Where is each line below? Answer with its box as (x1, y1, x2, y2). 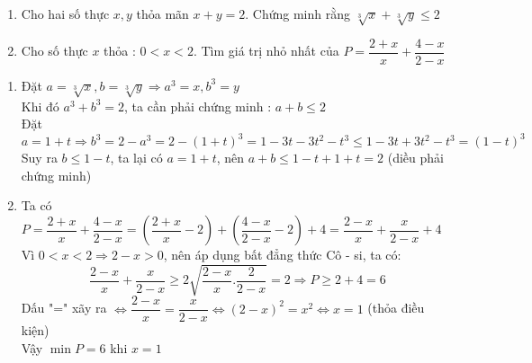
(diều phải (387, 148, 444, 167)
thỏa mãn (136, 4, 189, 22)
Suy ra (21, 148, 58, 167)
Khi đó (21, 96, 59, 115)
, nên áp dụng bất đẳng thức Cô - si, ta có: (163, 245, 401, 264)
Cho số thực (21, 41, 88, 60)
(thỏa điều (367, 298, 425, 317)
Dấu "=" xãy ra (21, 298, 107, 317)
